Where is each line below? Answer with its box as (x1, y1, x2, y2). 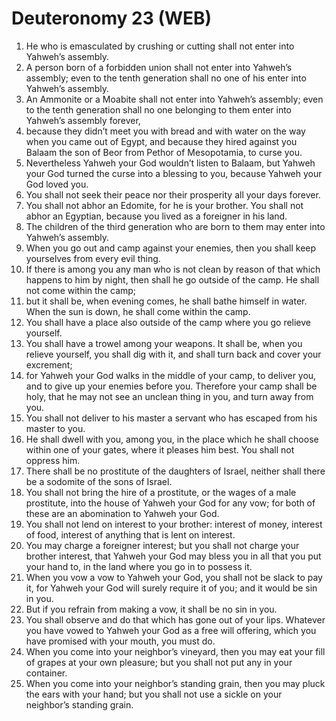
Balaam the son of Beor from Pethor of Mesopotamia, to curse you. (25, 146, 303, 158)
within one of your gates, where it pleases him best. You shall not (25, 443, 295, 456)
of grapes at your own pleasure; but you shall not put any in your (25, 656, 293, 668)
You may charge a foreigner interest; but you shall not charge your (25, 539, 300, 551)
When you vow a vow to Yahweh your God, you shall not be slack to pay (25, 571, 323, 583)
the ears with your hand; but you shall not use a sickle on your (25, 688, 283, 700)
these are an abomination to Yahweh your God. (25, 507, 220, 519)
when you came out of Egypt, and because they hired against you (25, 135, 298, 147)
